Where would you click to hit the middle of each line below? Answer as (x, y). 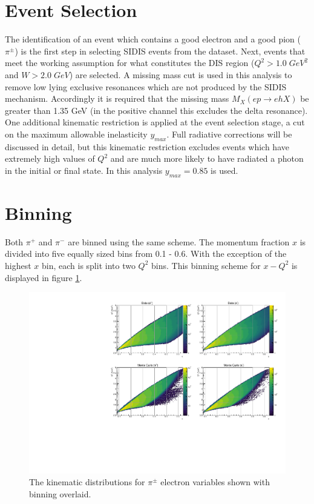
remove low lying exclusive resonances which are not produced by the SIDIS (146, 86)
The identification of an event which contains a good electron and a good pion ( (153, 39)
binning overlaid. (60, 494)
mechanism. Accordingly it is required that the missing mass (117, 98)
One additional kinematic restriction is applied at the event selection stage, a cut (155, 122)
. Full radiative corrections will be (229, 134)
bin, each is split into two (88, 265)
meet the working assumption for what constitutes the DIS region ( (130, 63)
